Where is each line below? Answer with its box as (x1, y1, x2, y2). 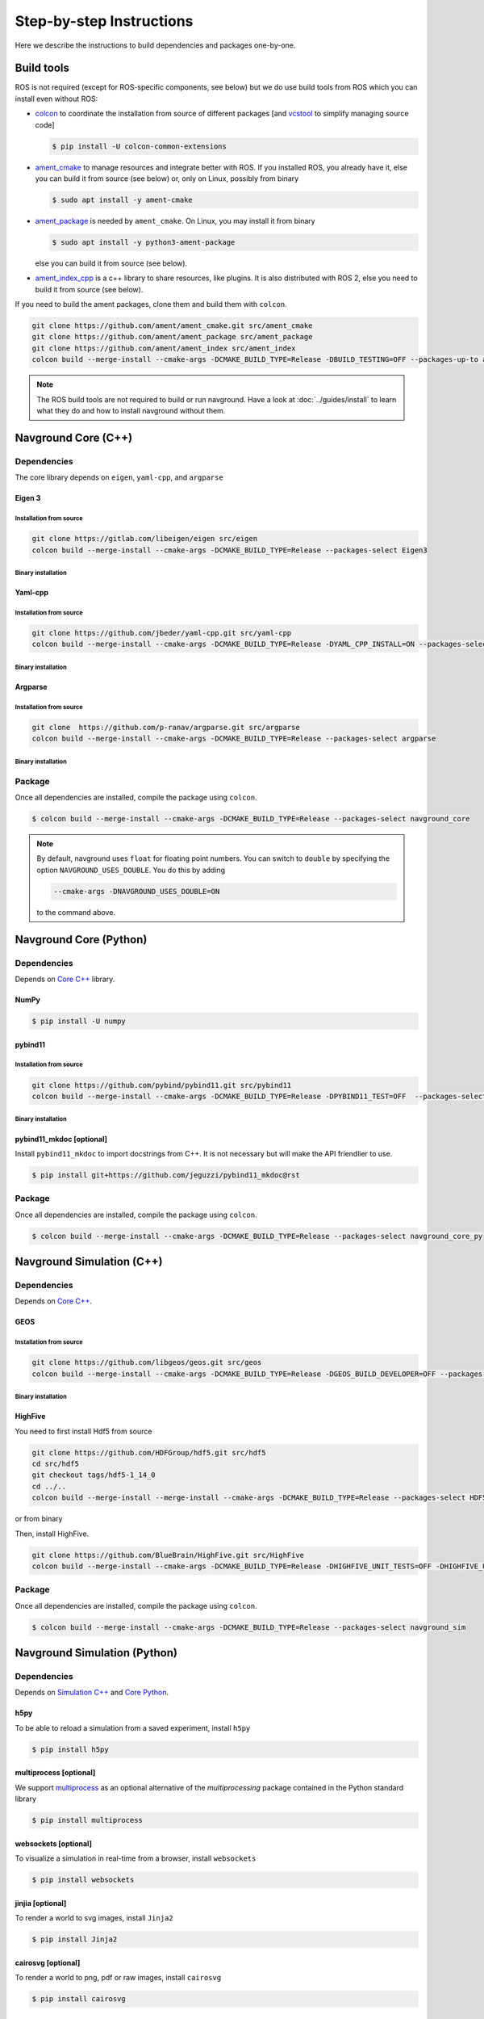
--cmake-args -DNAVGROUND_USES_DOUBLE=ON (53, 887, 220, 896)
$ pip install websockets (31, 1875, 135, 1885)
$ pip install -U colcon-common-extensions (52, 141, 227, 151)
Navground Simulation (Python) (15, 1646, 177, 1660)
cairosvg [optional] (15, 1958, 81, 1967)
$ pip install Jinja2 (31, 1935, 118, 1944)
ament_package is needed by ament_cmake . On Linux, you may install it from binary (35, 216, 315, 225)
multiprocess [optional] (15, 1768, 96, 1778)
